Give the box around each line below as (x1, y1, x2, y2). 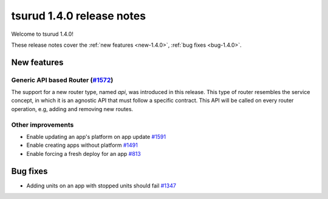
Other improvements (11, 120, 74, 129)
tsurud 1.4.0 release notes (11, 9, 146, 22)
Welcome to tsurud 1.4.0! (11, 30, 74, 38)
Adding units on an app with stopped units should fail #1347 (26, 182, 176, 189)
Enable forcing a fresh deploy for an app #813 (26, 150, 141, 157)
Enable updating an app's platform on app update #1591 (26, 133, 166, 141)
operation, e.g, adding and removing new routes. (11, 105, 134, 112)
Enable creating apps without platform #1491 (26, 141, 138, 149)
